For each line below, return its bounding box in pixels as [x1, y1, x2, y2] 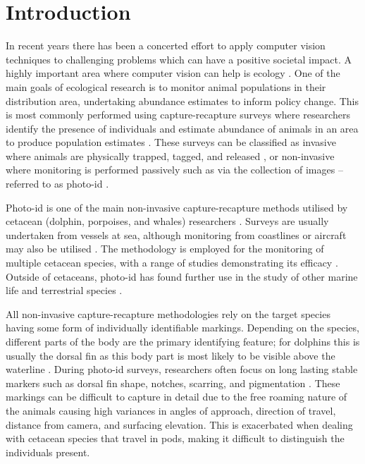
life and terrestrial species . [6, 283, 123, 298]
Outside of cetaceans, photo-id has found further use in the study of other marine [6, 269, 358, 283]
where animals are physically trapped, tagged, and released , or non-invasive [6, 148, 335, 163]
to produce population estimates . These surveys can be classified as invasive [6, 135, 336, 149]
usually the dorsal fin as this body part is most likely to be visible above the [6, 348, 335, 362]
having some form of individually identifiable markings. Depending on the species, [6, 320, 359, 335]
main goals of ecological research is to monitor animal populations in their [6, 79, 326, 94]
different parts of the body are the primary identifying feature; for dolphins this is [6, 334, 360, 348]
